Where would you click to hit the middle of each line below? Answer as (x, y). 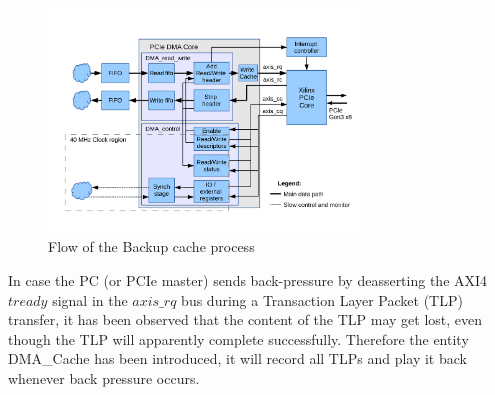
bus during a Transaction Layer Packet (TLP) (322, 299)
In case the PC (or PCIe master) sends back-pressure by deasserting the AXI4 (248, 279)
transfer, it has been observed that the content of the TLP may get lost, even (245, 319)
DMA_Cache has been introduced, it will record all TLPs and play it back (237, 358)
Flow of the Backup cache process (151, 246)
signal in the (90, 299)
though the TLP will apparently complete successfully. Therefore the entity (238, 338)
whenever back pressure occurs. (104, 377)
